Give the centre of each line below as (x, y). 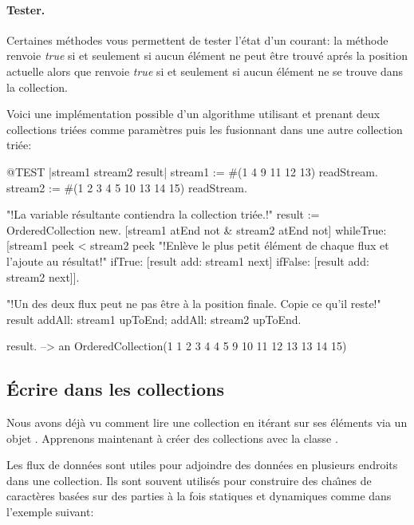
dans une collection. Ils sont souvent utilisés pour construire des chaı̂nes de (189, 480)
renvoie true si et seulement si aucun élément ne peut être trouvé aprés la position (207, 55)
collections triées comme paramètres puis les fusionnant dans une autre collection (205, 129)
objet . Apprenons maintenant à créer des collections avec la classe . (172, 438)
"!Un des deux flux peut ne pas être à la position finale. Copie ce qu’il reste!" (194, 304)
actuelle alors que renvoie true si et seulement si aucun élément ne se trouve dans (205, 71)
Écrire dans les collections (115, 389)
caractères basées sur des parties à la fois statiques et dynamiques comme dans (199, 496)
